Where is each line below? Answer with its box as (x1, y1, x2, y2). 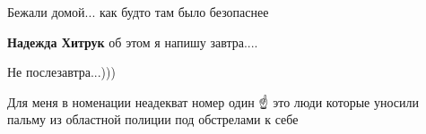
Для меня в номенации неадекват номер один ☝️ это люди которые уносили (7, 92, 419, 111)
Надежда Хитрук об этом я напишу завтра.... (7, 32, 258, 51)
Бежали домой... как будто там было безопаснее (7, 3, 269, 21)
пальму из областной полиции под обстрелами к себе (7, 110, 299, 129)
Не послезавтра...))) (7, 63, 116, 81)
